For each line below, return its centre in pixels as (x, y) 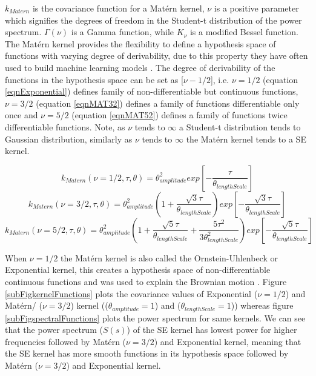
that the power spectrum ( (54, 330)
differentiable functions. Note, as (65, 126)
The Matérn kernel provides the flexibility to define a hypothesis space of (140, 43)
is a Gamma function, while (123, 32)
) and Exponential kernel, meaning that (228, 341)
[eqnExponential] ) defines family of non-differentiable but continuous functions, (152, 91)
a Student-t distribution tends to (240, 126)
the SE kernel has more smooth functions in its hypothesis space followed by (147, 353)
